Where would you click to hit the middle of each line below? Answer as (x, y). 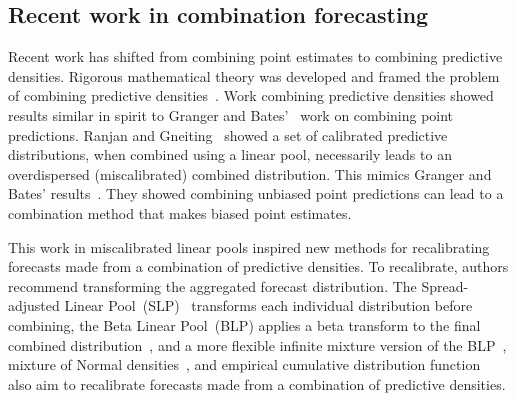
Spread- (445, 285)
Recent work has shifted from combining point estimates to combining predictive (255, 56)
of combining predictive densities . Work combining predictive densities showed (251, 95)
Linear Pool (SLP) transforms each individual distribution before (268, 305)
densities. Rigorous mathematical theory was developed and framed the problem (254, 75)
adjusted (34, 305)
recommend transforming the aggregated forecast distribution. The (212, 285)
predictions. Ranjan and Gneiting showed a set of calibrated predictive (228, 134)
